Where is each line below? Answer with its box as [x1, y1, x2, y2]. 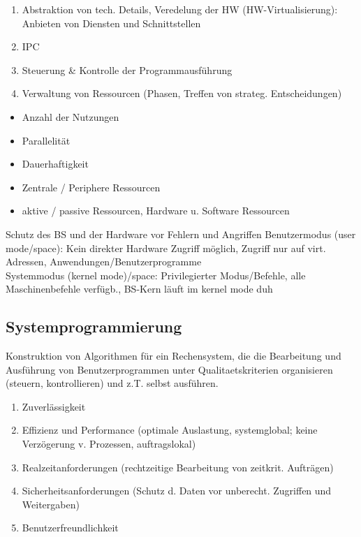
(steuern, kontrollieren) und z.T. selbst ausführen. [6, 376, 219, 390]
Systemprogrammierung [6, 316, 182, 337]
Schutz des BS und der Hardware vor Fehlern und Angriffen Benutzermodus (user [6, 226, 356, 241]
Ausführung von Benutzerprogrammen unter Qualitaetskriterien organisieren [6, 362, 333, 376]
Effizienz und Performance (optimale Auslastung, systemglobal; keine [22, 422, 318, 437]
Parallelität [22, 133, 71, 147]
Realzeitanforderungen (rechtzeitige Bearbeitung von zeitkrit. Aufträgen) [22, 459, 334, 474]
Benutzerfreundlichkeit [22, 520, 119, 535]
